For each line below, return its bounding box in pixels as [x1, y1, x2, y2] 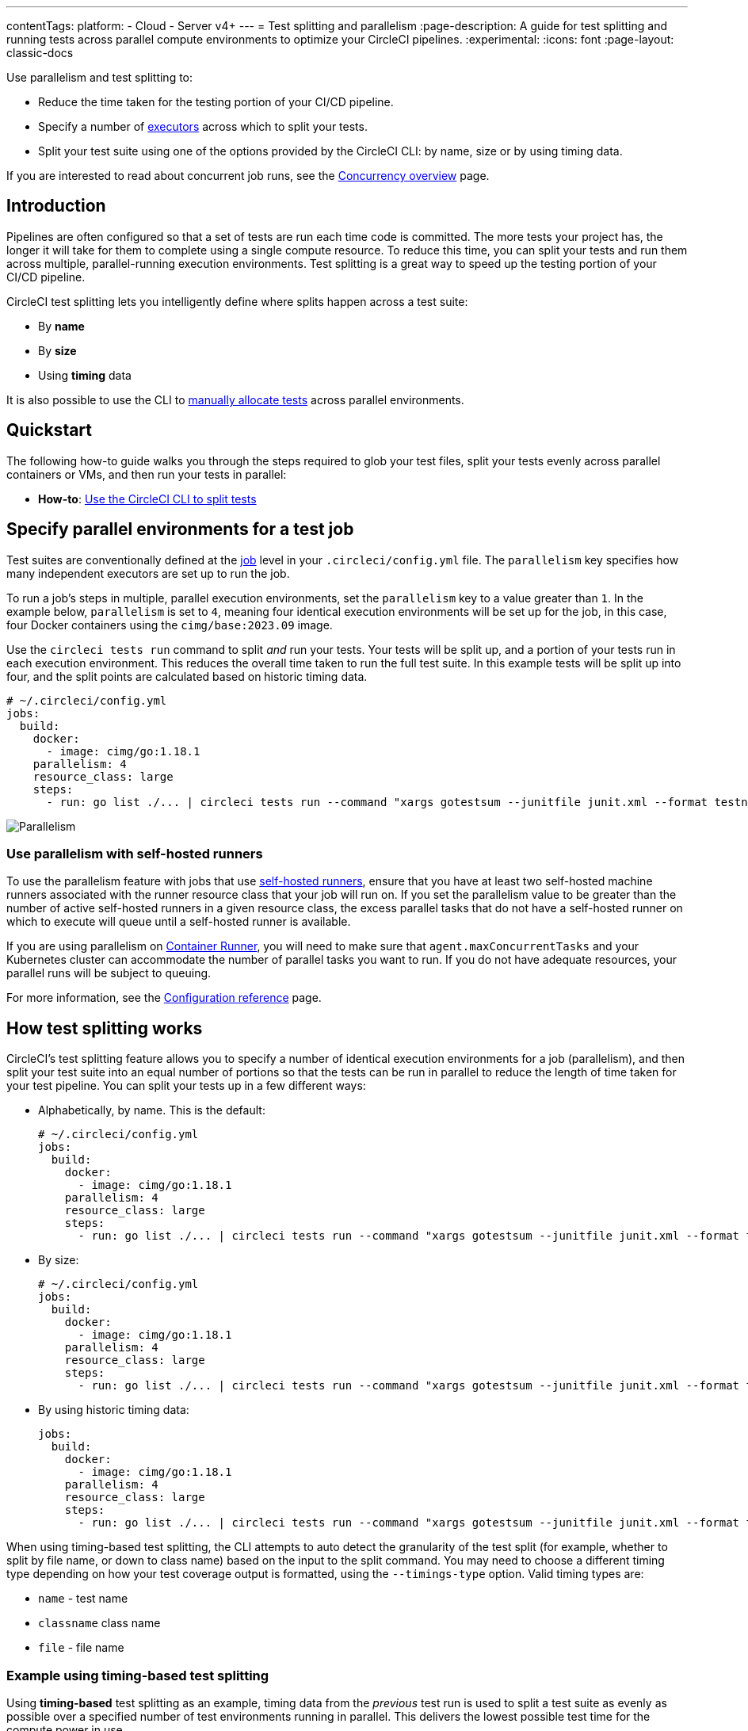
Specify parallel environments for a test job [6, 519, 354, 540]
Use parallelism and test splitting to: [6, 71, 193, 84]
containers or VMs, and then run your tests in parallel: [6, 467, 287, 481]
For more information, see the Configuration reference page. [6, 991, 322, 1005]
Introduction [6, 196, 106, 216]
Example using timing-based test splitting [6, 1667, 269, 1683]
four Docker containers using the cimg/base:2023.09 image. [6, 617, 333, 632]
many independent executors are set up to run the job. [6, 566, 290, 580]
